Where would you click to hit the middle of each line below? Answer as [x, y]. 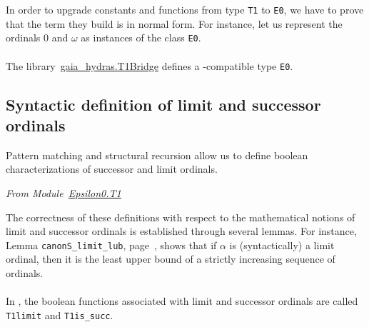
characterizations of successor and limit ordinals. [112, 169]
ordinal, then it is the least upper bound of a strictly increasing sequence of [171, 259]
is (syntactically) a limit [282, 245]
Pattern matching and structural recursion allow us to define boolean [157, 155]
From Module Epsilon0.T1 [64, 192]
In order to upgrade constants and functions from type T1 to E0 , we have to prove [185, 9]
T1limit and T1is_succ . [60, 315]
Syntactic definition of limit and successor [163, 104]
